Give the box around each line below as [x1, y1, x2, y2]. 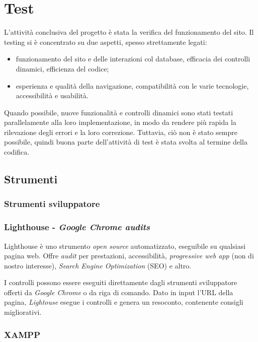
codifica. [4, 147, 30, 157]
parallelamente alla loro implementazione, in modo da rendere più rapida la [4, 117, 236, 127]
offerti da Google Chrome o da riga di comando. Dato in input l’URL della [4, 287, 233, 297]
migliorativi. [4, 307, 42, 317]
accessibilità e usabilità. [16, 90, 89, 101]
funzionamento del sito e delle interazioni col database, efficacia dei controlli [16, 53, 250, 64]
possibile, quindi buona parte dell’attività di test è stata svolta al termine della [4, 136, 247, 147]
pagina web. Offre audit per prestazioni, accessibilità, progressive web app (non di [4, 250, 254, 261]
